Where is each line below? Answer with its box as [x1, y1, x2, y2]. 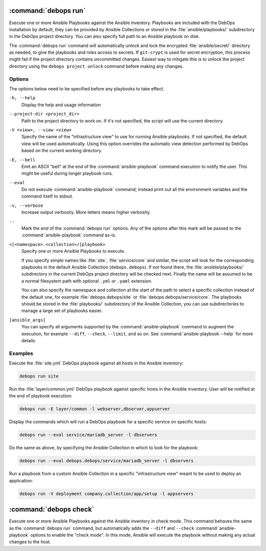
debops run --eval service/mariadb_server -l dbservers [19, 432, 158, 438]
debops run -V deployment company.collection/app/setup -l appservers [19, 491, 194, 496]
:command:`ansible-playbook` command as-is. [21, 232, 116, 238]
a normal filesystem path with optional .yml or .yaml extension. [21, 278, 153, 284]
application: [9, 477, 33, 483]
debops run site [19, 373, 59, 379]
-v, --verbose [9, 202, 43, 208]
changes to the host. [9, 539, 51, 545]
